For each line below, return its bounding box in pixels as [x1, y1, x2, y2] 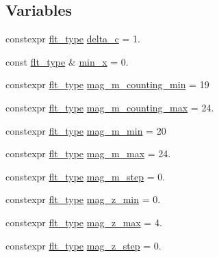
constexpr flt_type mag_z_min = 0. [5, 192, 161, 206]
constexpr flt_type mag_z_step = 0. [5, 238, 162, 252]
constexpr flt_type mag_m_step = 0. [5, 169, 166, 183]
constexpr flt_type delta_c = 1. [5, 31, 140, 46]
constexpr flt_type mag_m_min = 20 [5, 123, 166, 137]
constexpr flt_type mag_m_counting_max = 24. [5, 100, 214, 114]
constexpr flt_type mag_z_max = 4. [5, 215, 162, 229]
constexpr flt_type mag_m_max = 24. [5, 146, 171, 161]
